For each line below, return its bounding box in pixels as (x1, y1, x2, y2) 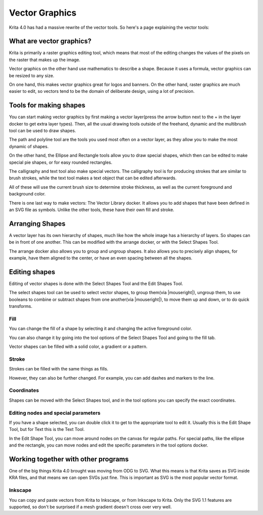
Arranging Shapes (9, 219, 66, 228)
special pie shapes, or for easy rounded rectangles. (9, 159, 113, 165)
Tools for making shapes (9, 101, 85, 109)
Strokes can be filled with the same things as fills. (9, 366, 109, 372)
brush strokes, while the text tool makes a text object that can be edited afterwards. (9, 175, 177, 181)
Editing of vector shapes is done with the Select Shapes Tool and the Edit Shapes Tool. (9, 280, 183, 286)
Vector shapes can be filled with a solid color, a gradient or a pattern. (9, 343, 148, 349)
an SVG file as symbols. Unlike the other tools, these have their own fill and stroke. (9, 207, 175, 213)
